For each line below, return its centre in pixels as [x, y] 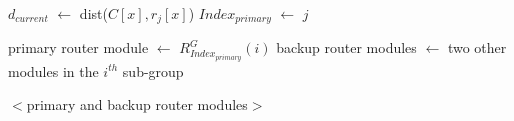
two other [477, 47]
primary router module [78, 47]
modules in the [53, 70]
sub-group [153, 70]
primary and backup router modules [137, 104]
